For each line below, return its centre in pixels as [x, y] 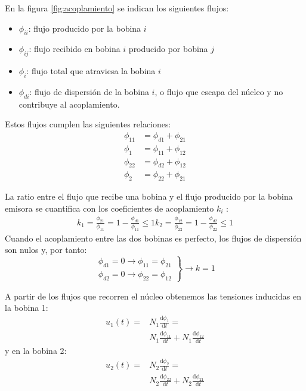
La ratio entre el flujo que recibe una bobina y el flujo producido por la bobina [149, 196]
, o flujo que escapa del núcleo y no [219, 91]
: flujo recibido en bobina [75, 49]
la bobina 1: [27, 308]
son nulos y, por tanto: [46, 250]
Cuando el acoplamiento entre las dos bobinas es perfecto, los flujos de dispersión [153, 238]
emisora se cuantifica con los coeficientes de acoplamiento [109, 208]
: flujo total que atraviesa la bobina [91, 71]
